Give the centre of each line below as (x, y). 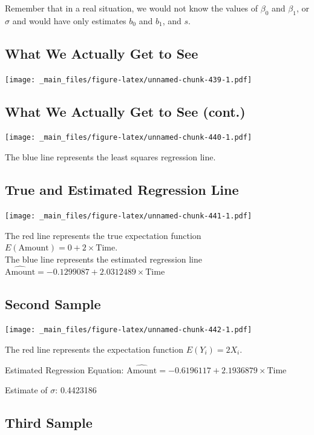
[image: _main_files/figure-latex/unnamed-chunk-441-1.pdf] (129, 216)
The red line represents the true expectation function (103, 235)
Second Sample (53, 303)
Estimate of (26, 390)
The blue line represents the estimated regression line (104, 259)
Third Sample (49, 423)
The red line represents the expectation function (94, 349)
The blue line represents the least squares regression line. (110, 157)
